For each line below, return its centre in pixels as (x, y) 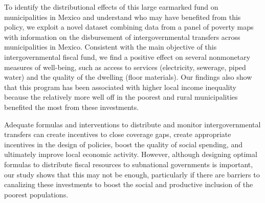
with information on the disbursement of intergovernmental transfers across (122, 37)
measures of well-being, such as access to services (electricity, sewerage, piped (125, 67)
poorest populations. (36, 194)
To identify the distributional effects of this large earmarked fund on (111, 7)
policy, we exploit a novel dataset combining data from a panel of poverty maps (129, 27)
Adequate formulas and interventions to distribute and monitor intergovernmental (132, 124)
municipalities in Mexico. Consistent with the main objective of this (111, 47)
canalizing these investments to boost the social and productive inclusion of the (129, 184)
